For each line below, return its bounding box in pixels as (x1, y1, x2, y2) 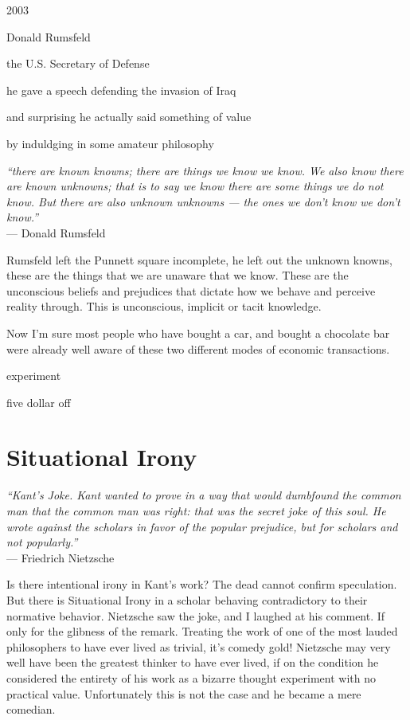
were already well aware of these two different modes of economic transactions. (6, 340, 390, 357)
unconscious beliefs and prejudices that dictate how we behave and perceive (6, 282, 376, 299)
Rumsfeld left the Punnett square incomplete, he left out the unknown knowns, (6, 251, 392, 268)
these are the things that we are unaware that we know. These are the (6, 267, 349, 284)
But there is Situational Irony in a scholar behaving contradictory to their (6, 591, 368, 608)
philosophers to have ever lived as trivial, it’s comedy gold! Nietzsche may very (6, 638, 391, 655)
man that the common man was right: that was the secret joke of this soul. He (6, 503, 386, 518)
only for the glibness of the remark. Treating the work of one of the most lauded (6, 623, 398, 640)
